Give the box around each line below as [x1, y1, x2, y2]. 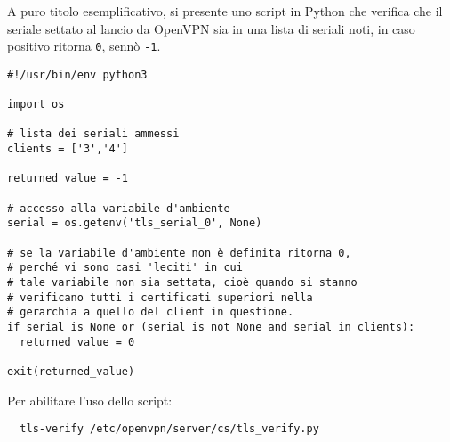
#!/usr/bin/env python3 [7, 68, 148, 81]
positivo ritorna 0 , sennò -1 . [7, 37, 161, 55]
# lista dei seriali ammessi [7, 127, 180, 141]
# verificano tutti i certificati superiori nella [7, 291, 313, 304]
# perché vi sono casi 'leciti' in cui [7, 261, 243, 274]
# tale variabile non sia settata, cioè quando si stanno [7, 276, 358, 290]
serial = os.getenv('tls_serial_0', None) [7, 217, 262, 230]
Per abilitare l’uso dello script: [7, 390, 173, 409]
